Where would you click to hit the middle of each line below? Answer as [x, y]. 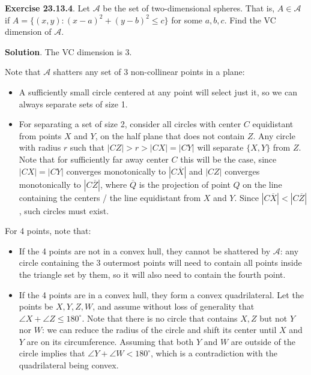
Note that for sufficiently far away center [94, 159]
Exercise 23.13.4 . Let [47, 8]
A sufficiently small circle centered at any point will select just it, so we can [158, 91]
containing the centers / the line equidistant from [110, 197]
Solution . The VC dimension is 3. [68, 51]
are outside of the [263, 341]
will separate [220, 147]
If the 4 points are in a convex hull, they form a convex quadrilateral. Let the [161, 294]
